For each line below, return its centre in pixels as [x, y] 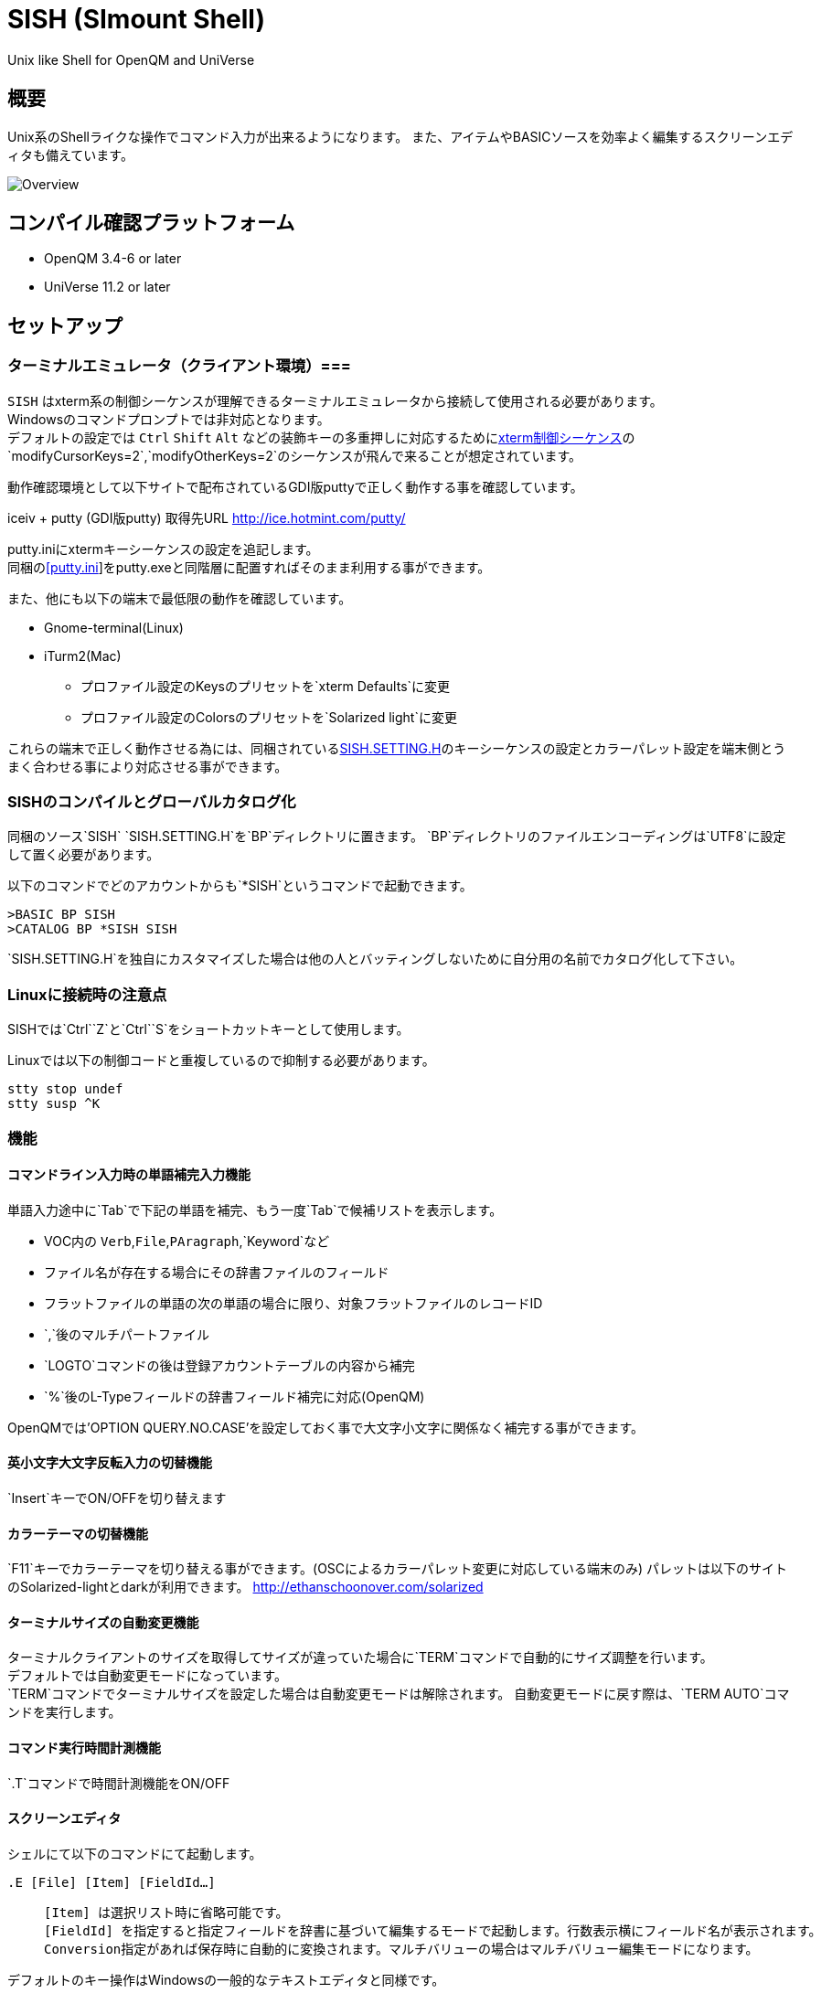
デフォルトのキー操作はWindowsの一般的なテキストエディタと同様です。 [226, 1979]
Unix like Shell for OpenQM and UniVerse [131, 59]
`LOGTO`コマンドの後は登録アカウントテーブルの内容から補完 [229, 1365]
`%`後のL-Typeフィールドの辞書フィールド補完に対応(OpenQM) [235, 1396]
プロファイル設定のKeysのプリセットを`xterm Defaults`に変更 [266, 686]
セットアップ [65, 325]
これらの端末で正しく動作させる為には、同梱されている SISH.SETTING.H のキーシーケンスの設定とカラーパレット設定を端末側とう [397, 748]
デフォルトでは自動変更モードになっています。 [147, 1676]
